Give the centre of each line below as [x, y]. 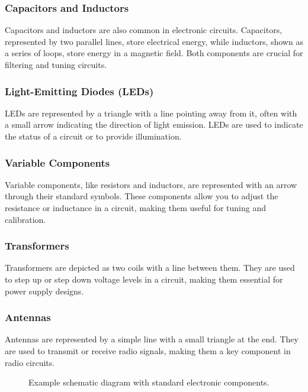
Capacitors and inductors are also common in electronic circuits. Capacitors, [144, 30]
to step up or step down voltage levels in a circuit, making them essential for [144, 279]
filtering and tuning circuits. [56, 64]
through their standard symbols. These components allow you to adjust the [142, 196]
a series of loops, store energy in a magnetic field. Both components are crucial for [154, 53]
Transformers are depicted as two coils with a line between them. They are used [150, 268]
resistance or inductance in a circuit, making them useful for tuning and [136, 208]
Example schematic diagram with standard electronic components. [149, 382]
